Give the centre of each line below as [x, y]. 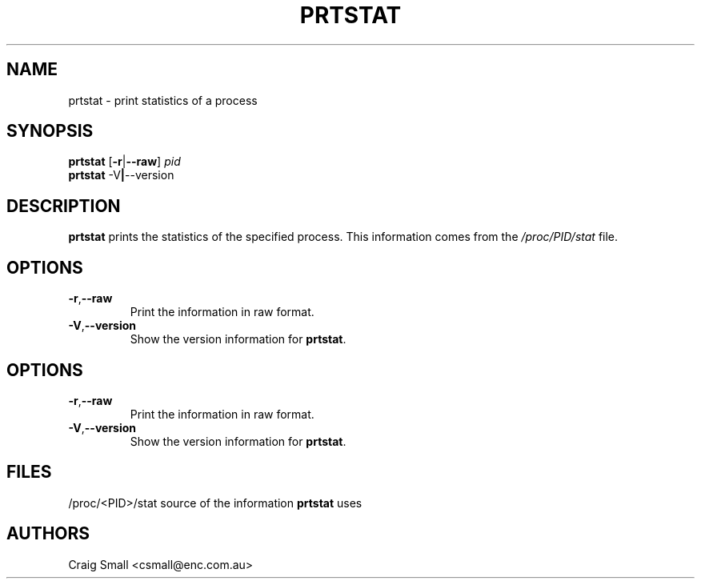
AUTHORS [48, 534]
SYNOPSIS [50, 131]
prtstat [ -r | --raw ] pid [124, 162]
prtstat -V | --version [121, 175]
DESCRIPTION [64, 206]
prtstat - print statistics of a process [163, 100]
